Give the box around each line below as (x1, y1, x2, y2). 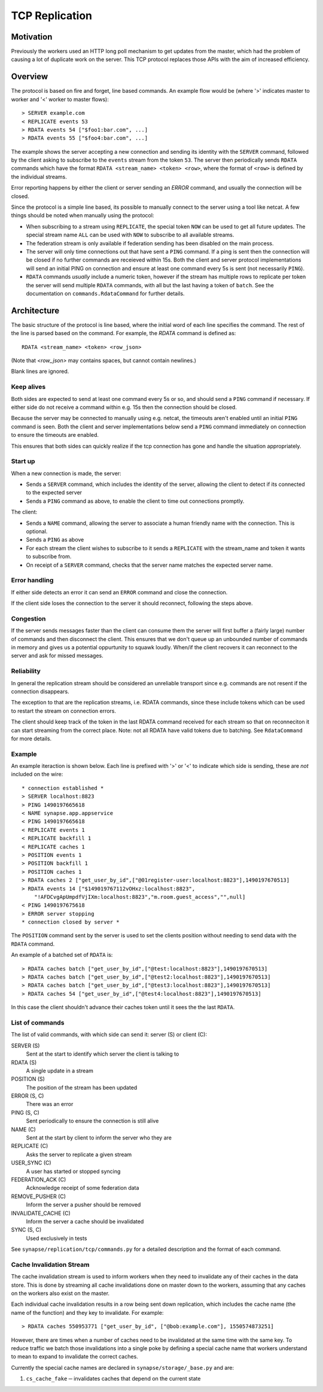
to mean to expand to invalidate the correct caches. (11, 1353, 139, 1360)
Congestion (11, 614, 46, 622)
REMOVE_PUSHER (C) (11, 1193, 66, 1200)
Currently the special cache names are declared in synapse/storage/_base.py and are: (11, 1364, 234, 1371)
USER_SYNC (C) (11, 1159, 51, 1166)
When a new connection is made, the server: (11, 470, 122, 477)
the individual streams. (11, 173, 67, 180)
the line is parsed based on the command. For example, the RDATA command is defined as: (11, 330, 236, 337)
